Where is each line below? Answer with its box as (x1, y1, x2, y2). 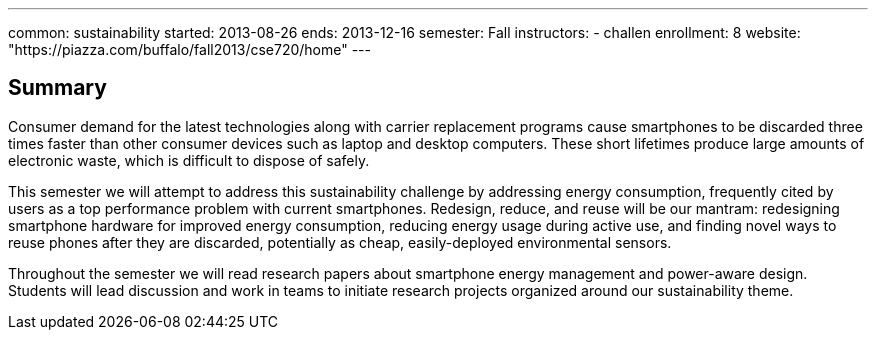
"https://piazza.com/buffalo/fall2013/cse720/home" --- (8, 41, 371, 58)
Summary (8, 75, 107, 101)
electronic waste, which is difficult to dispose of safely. (8, 151, 370, 169)
